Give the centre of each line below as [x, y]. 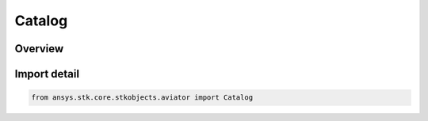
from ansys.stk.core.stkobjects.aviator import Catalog [142, 98]
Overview [39, 49]
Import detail [47, 74]
